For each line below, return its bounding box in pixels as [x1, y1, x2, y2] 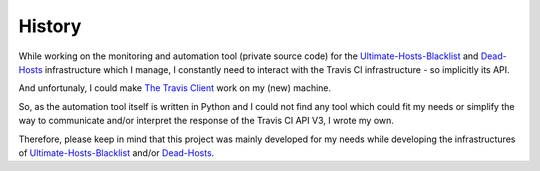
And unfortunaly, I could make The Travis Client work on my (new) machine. [18, 82, 332, 94]
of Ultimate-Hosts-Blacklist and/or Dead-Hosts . [18, 146, 215, 159]
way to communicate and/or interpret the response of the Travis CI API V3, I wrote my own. [18, 115, 395, 127]
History [18, 15, 82, 37]
